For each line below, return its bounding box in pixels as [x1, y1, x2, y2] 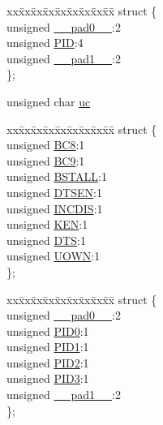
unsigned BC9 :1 [6, 152, 85, 169]
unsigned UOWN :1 [6, 247, 101, 264]
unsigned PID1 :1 [6, 338, 89, 355]
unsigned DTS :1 [6, 231, 86, 248]
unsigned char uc [6, 92, 91, 109]
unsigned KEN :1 [6, 216, 88, 233]
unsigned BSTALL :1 [6, 168, 107, 185]
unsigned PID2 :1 [6, 354, 89, 371]
